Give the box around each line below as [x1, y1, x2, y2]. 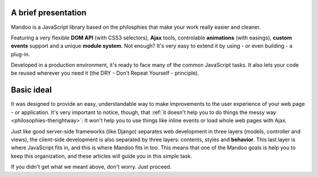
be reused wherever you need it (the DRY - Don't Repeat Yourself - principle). [11, 69, 200, 76]
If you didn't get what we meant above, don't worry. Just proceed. [11, 163, 172, 171]
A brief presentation [11, 8, 87, 18]
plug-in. [11, 51, 30, 58]
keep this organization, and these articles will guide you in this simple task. [11, 152, 193, 159]
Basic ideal [11, 85, 52, 95]
